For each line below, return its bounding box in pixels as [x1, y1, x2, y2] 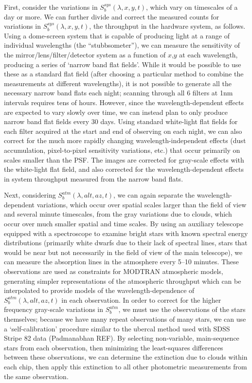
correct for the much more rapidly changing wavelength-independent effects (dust [4, 135, 246, 146]
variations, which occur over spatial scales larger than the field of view [36, 199, 247, 209]
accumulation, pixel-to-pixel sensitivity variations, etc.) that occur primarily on [4, 145, 240, 155]
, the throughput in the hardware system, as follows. [89, 21, 246, 31]
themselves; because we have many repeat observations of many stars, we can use [4, 314, 246, 324]
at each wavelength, [179, 49, 238, 59]
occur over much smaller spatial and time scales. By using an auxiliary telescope [4, 219, 243, 229]
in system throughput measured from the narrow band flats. [4, 173, 183, 183]
